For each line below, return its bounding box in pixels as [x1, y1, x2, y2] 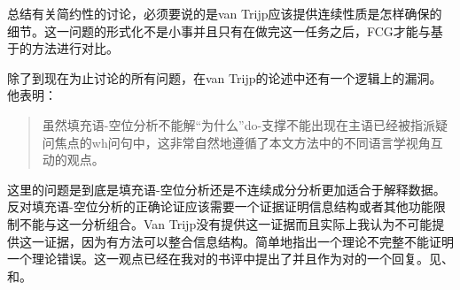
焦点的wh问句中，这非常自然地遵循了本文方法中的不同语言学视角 [54, 133, 431, 151]
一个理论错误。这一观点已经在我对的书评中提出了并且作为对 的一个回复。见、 [7, 249, 454, 268]
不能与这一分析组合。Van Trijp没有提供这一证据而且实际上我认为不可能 [19, 214, 433, 233]
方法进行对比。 [31, 39, 119, 57]
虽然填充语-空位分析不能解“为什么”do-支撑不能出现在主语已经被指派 [42, 115, 436, 134]
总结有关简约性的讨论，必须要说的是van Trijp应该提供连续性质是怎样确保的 [7, 4, 442, 22]
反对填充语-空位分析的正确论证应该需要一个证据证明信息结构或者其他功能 [7, 197, 433, 216]
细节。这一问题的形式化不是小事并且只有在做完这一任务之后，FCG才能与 [7, 21, 431, 40]
